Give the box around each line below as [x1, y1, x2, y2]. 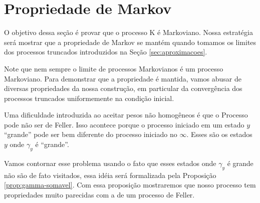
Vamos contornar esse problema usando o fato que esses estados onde [4, 157, 216, 168]
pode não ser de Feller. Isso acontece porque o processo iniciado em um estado [4, 119, 244, 129]
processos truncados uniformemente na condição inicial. [4, 92, 174, 103]
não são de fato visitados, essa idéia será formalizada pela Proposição [4, 169, 216, 180]
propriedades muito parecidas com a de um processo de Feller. [4, 189, 195, 199]
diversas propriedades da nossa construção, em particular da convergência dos [4, 83, 242, 93]
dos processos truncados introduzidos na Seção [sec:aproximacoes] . [4, 46, 207, 57]
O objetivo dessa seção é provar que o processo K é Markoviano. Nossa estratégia [4, 27, 253, 37]
